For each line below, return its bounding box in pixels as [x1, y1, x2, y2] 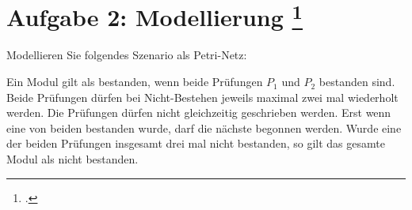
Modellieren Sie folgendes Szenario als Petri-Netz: [6, 47, 247, 63]
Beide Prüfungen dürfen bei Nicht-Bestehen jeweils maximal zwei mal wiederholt [6, 88, 399, 105]
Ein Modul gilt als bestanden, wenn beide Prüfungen [6, 73, 263, 90]
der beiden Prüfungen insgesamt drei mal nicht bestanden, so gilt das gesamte [6, 135, 385, 152]
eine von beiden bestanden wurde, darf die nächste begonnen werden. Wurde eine [6, 119, 402, 136]
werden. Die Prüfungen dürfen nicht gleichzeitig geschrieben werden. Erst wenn [6, 104, 391, 121]
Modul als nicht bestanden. [6, 151, 139, 167]
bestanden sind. [319, 73, 395, 90]
